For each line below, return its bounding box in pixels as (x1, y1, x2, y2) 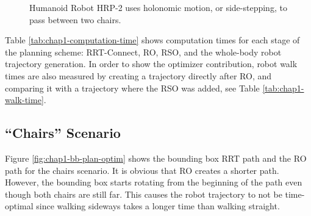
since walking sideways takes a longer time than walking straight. (36, 200, 280, 212)
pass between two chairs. (29, 13, 121, 26)
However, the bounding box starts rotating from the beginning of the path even (5, 176, 302, 189)
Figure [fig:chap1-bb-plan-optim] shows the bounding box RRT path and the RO (5, 151, 307, 164)
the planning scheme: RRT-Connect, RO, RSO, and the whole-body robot (5, 45, 282, 58)
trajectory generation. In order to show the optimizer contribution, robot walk (5, 57, 298, 70)
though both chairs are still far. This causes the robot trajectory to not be (5, 187, 282, 200)
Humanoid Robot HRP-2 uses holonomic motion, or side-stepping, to (29, 1, 287, 13)
